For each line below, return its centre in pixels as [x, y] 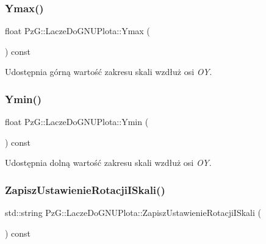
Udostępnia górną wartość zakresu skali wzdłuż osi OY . [109, 72]
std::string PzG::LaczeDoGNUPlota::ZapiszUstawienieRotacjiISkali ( [133, 213]
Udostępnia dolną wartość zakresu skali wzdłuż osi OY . [108, 163]
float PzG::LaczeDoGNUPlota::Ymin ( [77, 122]
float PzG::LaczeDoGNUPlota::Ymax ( [77, 31]
